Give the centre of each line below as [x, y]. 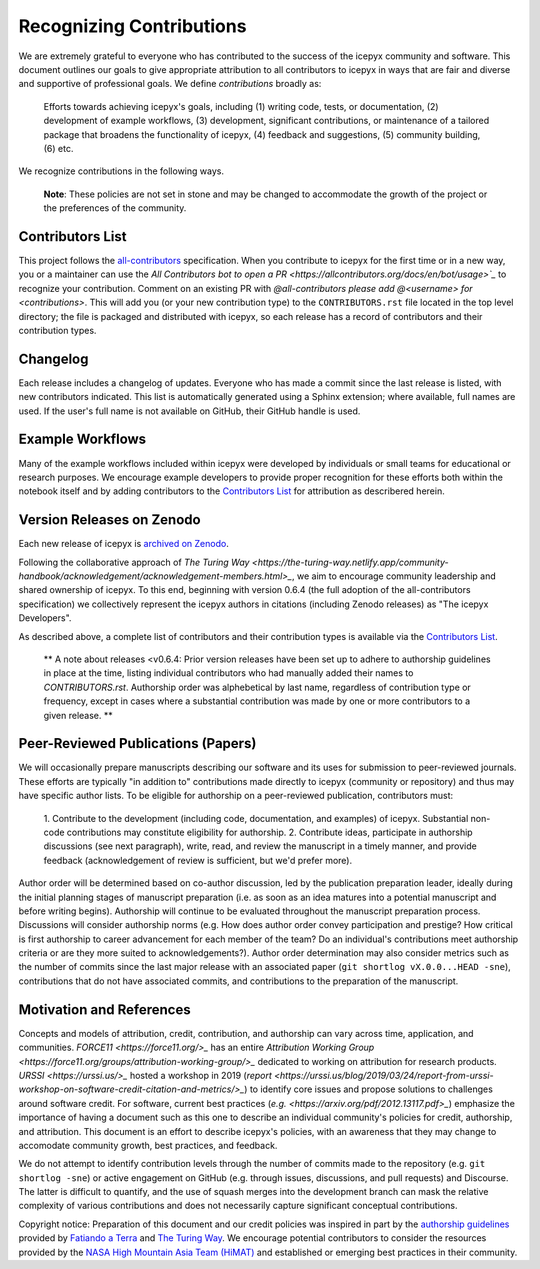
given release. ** [78, 715]
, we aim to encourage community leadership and [394, 576]
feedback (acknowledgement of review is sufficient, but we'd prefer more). [198, 860]
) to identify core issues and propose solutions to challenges [368, 1089]
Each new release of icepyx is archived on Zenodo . [123, 544]
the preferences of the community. [115, 208]
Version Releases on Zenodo [109, 520]
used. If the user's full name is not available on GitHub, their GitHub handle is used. [189, 411]
